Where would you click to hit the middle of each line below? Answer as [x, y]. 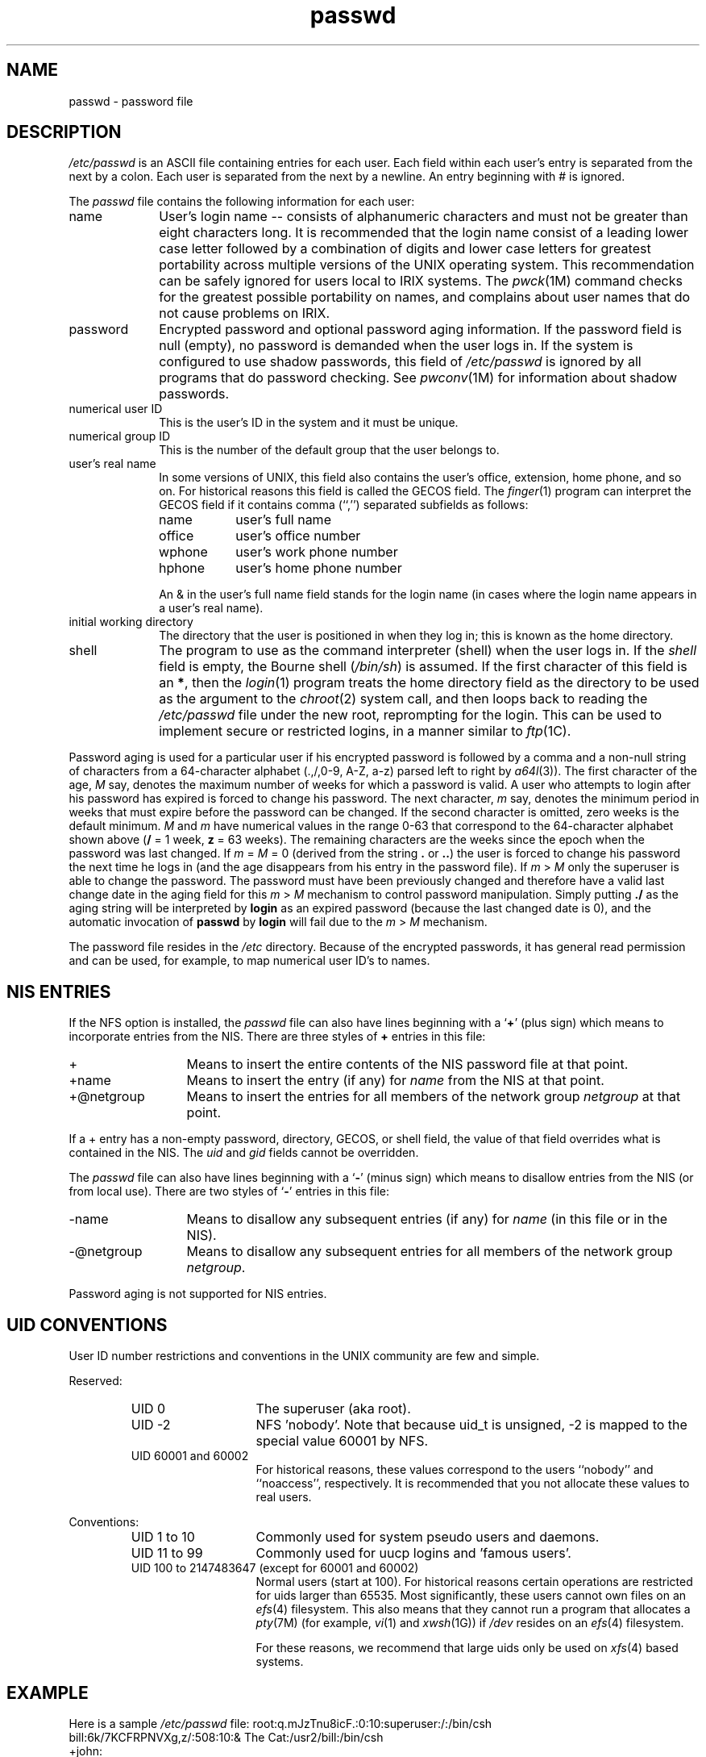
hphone [182, 568]
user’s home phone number [319, 568]
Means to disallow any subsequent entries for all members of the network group [430, 1252]
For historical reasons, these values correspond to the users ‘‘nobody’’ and [455, 1470]
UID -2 [151, 1425]
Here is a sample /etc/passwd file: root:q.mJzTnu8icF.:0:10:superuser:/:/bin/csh [280, 1723]
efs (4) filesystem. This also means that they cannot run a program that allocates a [473, 1609]
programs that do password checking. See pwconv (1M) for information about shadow [418, 378]
